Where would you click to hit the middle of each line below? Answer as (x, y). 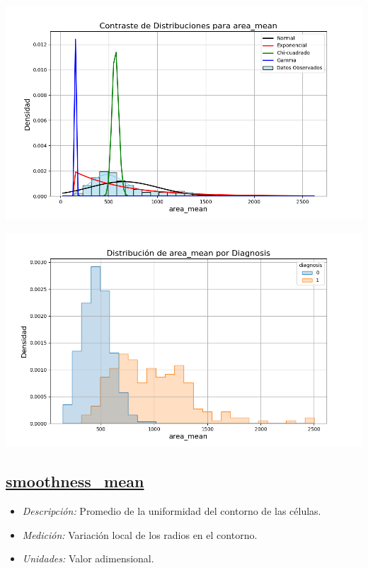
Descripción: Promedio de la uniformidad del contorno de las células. (172, 511)
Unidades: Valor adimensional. (88, 558)
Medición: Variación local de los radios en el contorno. (140, 534)
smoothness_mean (75, 481)
